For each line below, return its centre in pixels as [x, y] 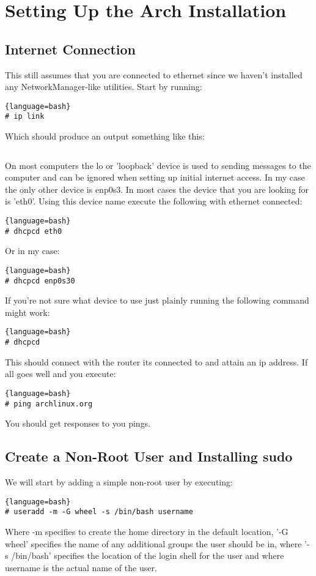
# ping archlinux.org [49, 404]
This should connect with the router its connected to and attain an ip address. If [156, 361]
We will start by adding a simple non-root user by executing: [119, 482]
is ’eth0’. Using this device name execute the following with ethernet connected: [154, 201]
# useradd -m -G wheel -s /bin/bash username [99, 512]
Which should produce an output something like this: [105, 136]
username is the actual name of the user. [81, 567]
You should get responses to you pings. [78, 423]
